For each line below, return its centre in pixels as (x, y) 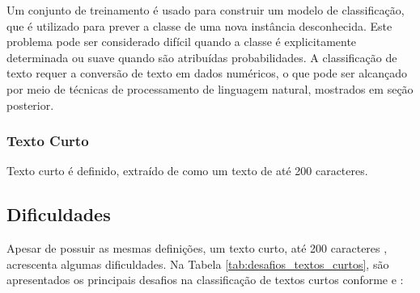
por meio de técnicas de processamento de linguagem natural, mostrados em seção (210, 88)
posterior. (30, 105)
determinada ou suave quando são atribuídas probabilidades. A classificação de (202, 57)
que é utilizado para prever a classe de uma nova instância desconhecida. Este (199, 25)
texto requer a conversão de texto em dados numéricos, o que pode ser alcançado (207, 73)
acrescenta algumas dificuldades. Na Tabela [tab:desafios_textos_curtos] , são (198, 264)
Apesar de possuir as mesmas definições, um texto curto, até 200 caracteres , (197, 248)
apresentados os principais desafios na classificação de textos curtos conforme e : (205, 280)
